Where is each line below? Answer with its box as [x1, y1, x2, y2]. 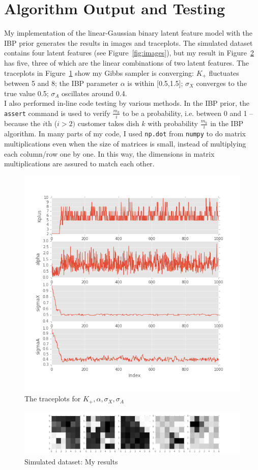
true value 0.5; [4, 87, 49, 98]
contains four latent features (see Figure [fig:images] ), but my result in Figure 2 [4, 47, 254, 58]
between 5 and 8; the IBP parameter [4, 77, 119, 88]
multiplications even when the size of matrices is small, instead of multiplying [4, 138, 246, 149]
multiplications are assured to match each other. [4, 158, 155, 169]
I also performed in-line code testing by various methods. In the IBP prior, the [4, 98, 249, 108]
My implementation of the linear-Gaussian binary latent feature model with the [4, 27, 253, 38]
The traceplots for [24, 393, 81, 404]
